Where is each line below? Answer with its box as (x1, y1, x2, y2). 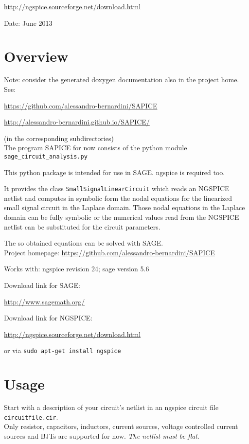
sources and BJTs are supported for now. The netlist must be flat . (4, 430, 199, 441)
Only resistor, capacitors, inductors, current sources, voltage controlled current (4, 421, 238, 431)
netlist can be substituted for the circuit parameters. (4, 221, 160, 231)
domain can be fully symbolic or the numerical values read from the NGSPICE (4, 212, 239, 222)
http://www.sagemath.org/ (4, 296, 85, 306)
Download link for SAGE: (4, 280, 80, 290)
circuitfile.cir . (4, 411, 58, 422)
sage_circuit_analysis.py (4, 153, 88, 160)
